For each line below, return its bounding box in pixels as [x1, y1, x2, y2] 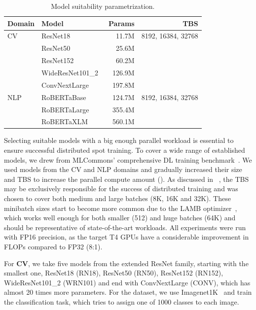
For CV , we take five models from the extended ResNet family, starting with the [4, 258, 249, 268]
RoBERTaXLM [41, 116, 88, 127]
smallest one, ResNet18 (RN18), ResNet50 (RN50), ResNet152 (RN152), [4, 268, 223, 278]
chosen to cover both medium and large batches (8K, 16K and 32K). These [4, 193, 231, 203]
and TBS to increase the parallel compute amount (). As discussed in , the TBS [4, 173, 249, 184]
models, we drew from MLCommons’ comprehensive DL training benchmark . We [4, 154, 252, 165]
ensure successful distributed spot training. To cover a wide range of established [4, 145, 245, 155]
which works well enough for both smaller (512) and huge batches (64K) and [4, 212, 236, 223]
